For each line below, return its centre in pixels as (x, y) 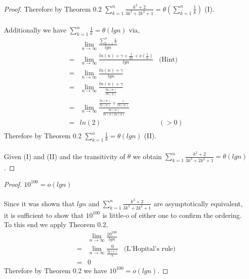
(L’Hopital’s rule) (150, 249)
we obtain (147, 156)
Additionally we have (35, 30)
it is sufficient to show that (44, 215)
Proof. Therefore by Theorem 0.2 (53, 8)
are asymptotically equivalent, (198, 203)
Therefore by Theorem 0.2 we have (56, 270)
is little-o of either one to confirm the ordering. (172, 215)
